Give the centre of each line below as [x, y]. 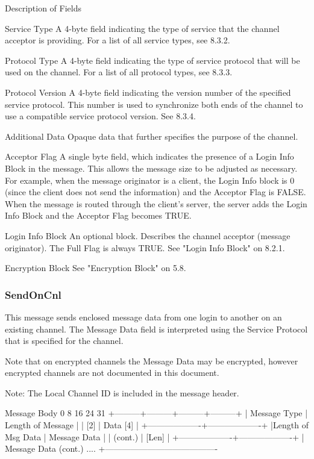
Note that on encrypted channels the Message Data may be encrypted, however [152, 361]
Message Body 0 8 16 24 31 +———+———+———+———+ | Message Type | [156, 413]
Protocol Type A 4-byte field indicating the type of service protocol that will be [152, 60]
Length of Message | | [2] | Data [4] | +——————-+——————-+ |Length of [157, 425]
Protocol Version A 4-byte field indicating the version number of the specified [148, 92]
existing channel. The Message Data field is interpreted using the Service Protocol [156, 329]
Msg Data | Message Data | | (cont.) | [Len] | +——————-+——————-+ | [155, 436]
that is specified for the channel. [64, 341]
